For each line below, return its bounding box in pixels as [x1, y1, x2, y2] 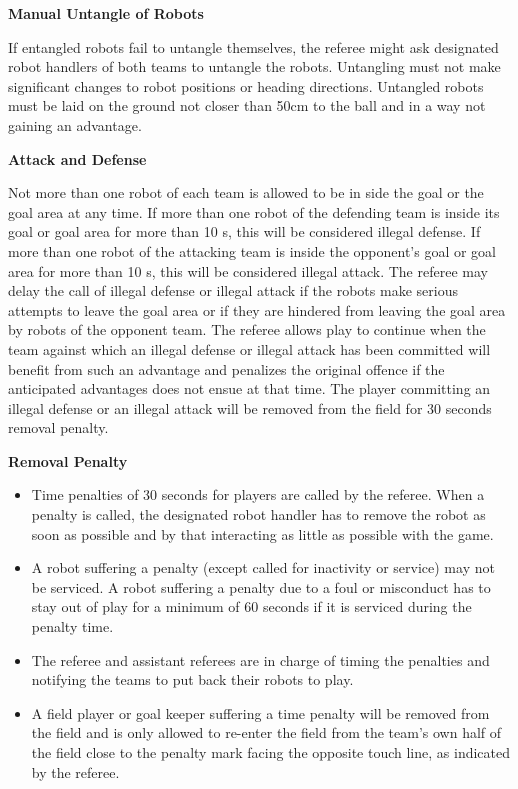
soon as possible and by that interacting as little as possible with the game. [31, 523, 494, 544]
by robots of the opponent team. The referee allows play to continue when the [8, 319, 486, 340]
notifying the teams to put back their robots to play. [31, 669, 354, 690]
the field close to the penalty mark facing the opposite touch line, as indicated [31, 742, 511, 762]
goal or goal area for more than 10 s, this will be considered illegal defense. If [8, 221, 481, 242]
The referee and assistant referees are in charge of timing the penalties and [31, 649, 490, 670]
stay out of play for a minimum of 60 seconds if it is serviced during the [31, 596, 472, 617]
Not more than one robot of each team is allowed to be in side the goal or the [8, 182, 484, 203]
